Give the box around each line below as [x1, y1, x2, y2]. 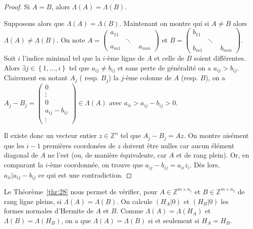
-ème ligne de [105, 53, 145, 63]
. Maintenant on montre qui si [119, 18, 209, 28]
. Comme [116, 206, 143, 216]
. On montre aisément [184, 130, 249, 140]
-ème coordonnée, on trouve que [48, 160, 143, 170]
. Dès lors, [190, 160, 220, 170]
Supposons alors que [4, 18, 64, 28]
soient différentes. [194, 53, 246, 63]
